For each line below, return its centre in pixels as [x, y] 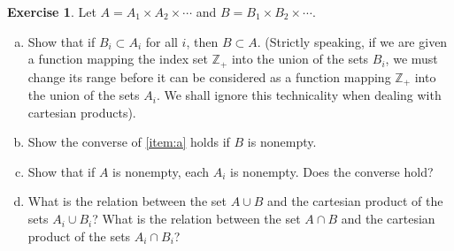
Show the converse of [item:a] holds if [129, 142]
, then [202, 41]
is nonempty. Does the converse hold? [332, 171]
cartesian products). [82, 112]
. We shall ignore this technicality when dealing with [299, 95]
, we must [412, 59]
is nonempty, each [161, 171]
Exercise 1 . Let [52, 11]
